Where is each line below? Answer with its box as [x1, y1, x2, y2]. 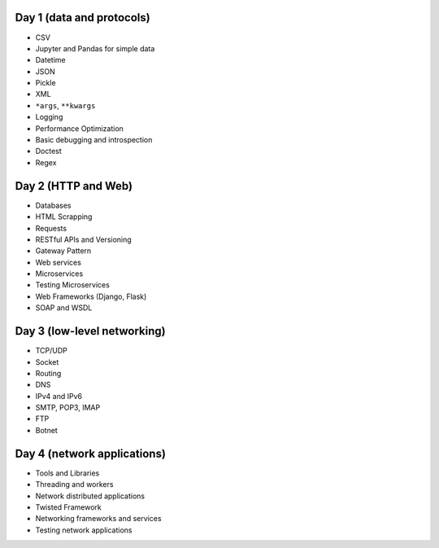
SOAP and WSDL [35, 303, 93, 313]
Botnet [35, 425, 59, 435]
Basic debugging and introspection [35, 135, 153, 145]
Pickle [35, 78, 56, 88]
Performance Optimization [35, 123, 124, 134]
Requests [35, 223, 67, 233]
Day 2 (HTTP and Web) [15, 179, 133, 193]
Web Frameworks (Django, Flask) [35, 292, 147, 301]
